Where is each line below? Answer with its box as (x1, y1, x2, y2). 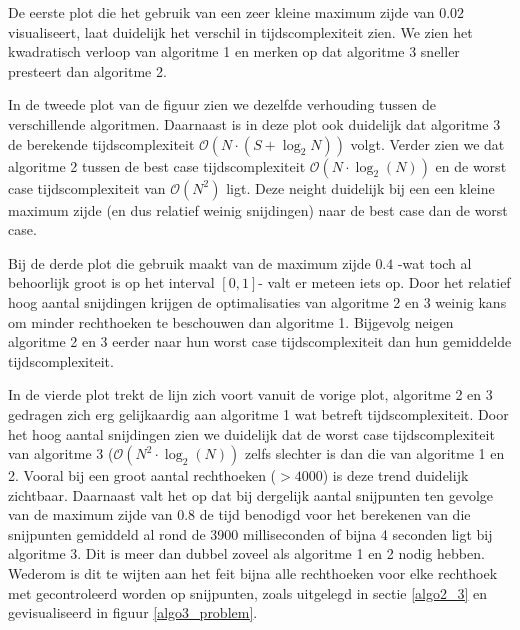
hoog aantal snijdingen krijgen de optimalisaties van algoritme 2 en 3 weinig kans (8, 291, 507, 312)
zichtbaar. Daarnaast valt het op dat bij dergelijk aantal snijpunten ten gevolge (8, 484, 494, 505)
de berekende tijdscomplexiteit (8, 133, 195, 154)
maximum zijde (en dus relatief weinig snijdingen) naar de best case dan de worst (8, 199, 508, 220)
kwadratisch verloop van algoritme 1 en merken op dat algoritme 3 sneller (8, 41, 460, 62)
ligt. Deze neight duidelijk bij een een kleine (226, 177, 495, 198)
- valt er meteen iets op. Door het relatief (258, 272, 511, 293)
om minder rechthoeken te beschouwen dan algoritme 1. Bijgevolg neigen (8, 311, 454, 332)
